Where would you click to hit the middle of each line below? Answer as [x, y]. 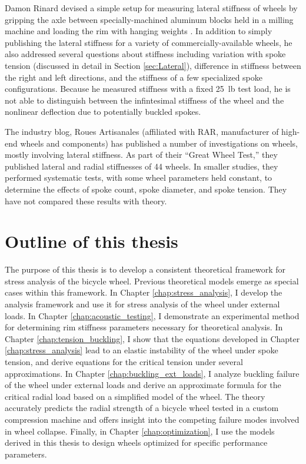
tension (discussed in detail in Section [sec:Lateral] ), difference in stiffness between [153, 65]
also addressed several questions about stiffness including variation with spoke [145, 54]
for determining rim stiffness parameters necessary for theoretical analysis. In [144, 327]
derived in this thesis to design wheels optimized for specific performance [136, 443]
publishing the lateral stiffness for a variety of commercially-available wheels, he [149, 42]
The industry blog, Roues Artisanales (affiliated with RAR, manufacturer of [142, 131]
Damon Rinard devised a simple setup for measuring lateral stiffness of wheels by [151, 8]
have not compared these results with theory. [86, 200]
